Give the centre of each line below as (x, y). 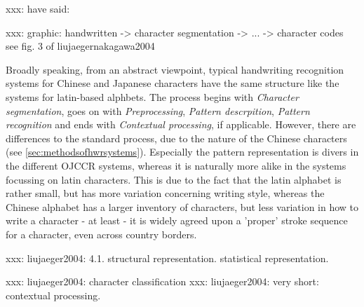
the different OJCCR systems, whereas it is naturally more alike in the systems (176, 165)
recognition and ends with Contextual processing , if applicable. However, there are (181, 124)
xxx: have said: (38, 8)
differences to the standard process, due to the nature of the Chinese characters (176, 138)
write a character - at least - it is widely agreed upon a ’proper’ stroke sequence (177, 220)
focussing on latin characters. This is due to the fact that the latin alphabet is (174, 179)
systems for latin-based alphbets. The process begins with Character (152, 96)
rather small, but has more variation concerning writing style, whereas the (165, 193)
